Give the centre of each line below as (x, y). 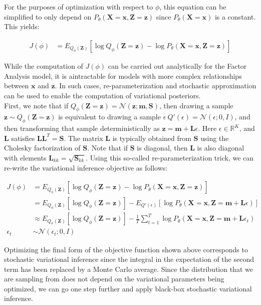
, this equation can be (193, 7)
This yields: (22, 26)
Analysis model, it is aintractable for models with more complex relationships (123, 75)
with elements (25, 157)
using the (215, 138)
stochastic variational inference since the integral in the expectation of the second (129, 259)
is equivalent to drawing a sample (109, 117)
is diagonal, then (162, 148)
